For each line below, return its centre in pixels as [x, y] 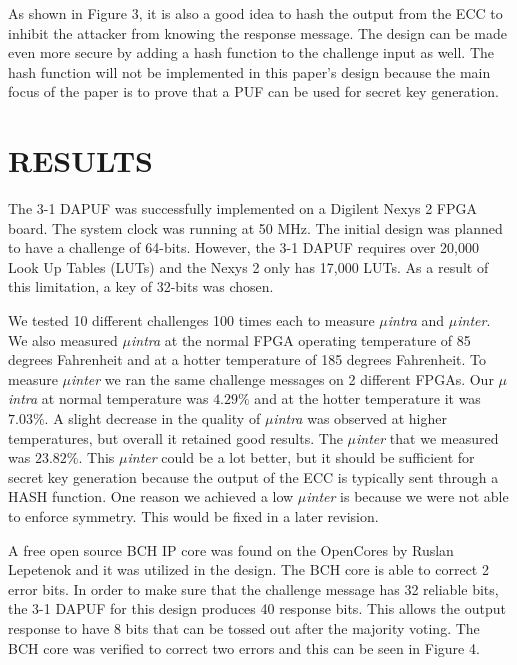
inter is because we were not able [407, 496]
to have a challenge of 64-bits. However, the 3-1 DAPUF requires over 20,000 [244, 247]
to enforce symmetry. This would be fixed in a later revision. [193, 516]
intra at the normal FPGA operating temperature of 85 [300, 339]
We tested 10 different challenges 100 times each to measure [191, 320]
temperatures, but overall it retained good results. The [175, 437]
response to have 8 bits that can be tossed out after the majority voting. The [244, 627]
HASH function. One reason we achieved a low [151, 496]
